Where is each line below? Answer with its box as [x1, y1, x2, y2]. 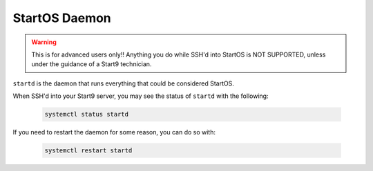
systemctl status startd [44, 110, 129, 119]
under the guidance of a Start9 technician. [31, 60, 152, 68]
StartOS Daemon [12, 10, 112, 26]
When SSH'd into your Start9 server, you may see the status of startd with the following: [12, 92, 269, 100]
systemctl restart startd [44, 147, 133, 154]
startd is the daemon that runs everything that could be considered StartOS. [12, 79, 234, 88]
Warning [31, 38, 57, 46]
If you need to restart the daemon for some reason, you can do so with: [12, 128, 216, 137]
